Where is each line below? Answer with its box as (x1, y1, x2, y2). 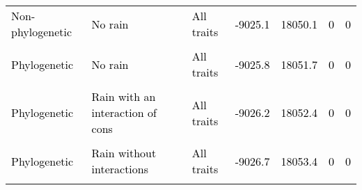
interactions (91, 161, 149, 177)
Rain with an (91, 88, 156, 104)
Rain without (91, 145, 157, 161)
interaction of (91, 104, 157, 120)
